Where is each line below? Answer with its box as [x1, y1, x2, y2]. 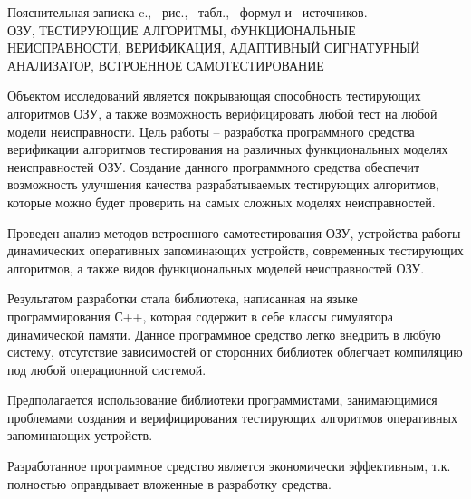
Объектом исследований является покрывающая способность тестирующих [7, 86, 421, 105]
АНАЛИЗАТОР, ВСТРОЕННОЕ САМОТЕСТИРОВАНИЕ [7, 55, 324, 74]
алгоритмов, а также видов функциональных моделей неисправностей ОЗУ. [7, 258, 425, 277]
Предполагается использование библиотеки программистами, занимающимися [7, 390, 437, 409]
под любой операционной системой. [7, 360, 207, 379]
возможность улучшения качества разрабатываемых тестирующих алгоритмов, [7, 175, 439, 194]
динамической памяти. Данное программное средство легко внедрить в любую [7, 324, 441, 343]
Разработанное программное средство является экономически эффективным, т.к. [7, 456, 451, 475]
